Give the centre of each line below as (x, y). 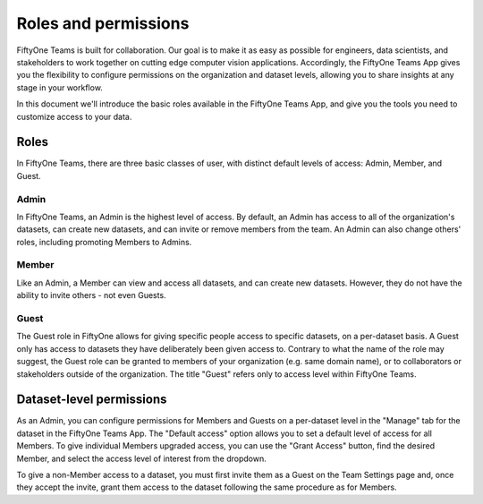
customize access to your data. (74, 116)
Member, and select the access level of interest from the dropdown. (142, 458)
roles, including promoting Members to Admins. (104, 242)
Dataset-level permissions (92, 400)
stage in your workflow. (59, 87)
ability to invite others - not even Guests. (91, 295)
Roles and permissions (103, 23)
